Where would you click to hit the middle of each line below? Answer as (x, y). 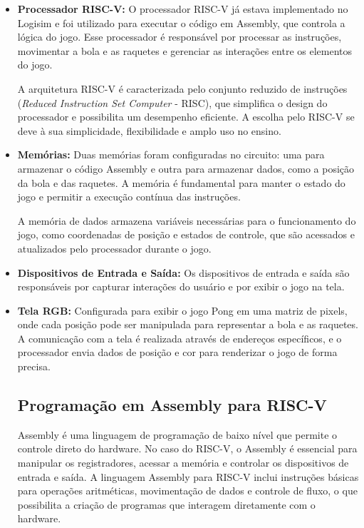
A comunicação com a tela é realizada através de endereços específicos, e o (180, 338)
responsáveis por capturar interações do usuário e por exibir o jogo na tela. (181, 286)
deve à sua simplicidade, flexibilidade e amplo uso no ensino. (149, 130)
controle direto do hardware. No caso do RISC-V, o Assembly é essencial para (187, 448)
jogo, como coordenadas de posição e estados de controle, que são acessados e (186, 234)
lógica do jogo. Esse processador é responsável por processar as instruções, (180, 37)
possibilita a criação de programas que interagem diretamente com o (166, 504)
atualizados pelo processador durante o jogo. (114, 248)
